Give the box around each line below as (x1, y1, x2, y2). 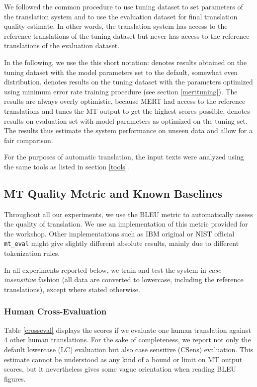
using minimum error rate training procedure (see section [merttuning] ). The (4, 86, 238, 96)
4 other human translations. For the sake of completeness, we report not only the (4, 334, 251, 345)
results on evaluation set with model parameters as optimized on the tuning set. (4, 115, 248, 126)
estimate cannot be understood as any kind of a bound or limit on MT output (4, 354, 243, 364)
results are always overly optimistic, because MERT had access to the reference (4, 96, 246, 106)
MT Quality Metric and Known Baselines (4, 185, 223, 201)
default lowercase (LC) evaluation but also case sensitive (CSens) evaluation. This (4, 344, 254, 354)
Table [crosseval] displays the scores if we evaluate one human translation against (4, 324, 251, 335)
